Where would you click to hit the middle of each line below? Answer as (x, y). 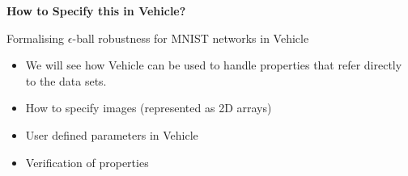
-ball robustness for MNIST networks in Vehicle (191, 38)
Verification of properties (87, 162)
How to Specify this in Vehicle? (96, 10)
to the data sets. (66, 80)
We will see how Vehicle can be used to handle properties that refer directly (214, 65)
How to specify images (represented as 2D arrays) (149, 108)
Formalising (36, 38)
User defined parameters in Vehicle (112, 134)
